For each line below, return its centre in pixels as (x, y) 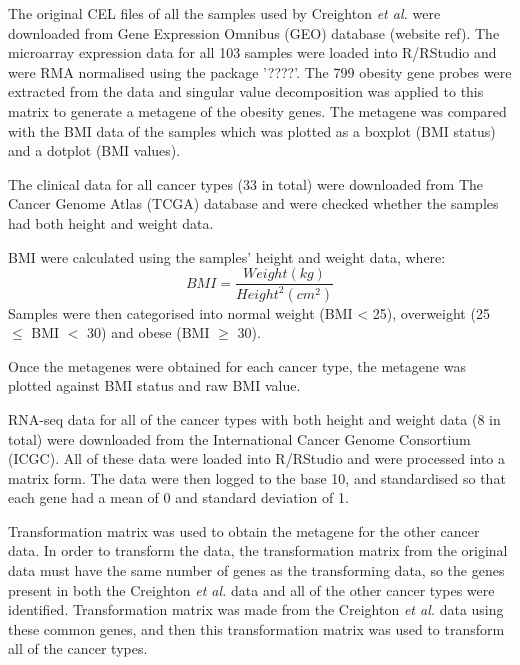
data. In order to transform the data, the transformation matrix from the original (258, 550)
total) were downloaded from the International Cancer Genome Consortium (239, 438)
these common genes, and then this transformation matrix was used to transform (256, 628)
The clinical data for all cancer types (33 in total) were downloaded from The (246, 183)
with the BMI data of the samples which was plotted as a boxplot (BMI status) (252, 130)
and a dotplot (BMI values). (94, 150)
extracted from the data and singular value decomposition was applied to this (246, 91)
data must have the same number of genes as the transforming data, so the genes (256, 570)
